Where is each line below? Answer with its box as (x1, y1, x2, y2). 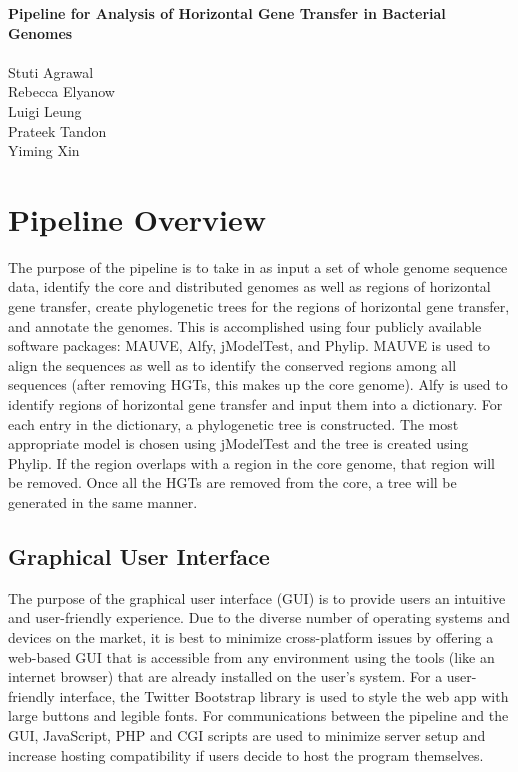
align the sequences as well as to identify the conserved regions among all (8, 354, 457, 375)
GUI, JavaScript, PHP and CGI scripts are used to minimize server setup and (8, 724, 486, 745)
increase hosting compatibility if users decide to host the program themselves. (8, 744, 484, 765)
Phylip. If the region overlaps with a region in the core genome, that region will (8, 452, 495, 473)
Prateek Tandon (8, 120, 107, 141)
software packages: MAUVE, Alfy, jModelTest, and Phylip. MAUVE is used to (8, 335, 491, 356)
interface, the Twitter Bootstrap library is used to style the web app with (59, 685, 509, 706)
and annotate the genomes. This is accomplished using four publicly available (8, 315, 482, 336)
